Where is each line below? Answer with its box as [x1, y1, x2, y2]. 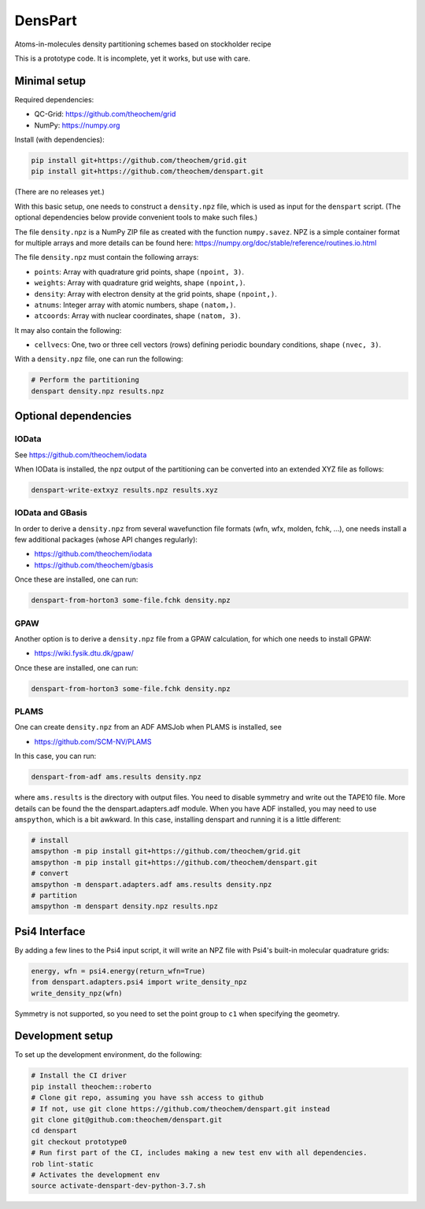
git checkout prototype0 [31, 1137, 128, 1146]
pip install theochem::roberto [31, 1082, 153, 1091]
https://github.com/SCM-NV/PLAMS [34, 737, 152, 746]
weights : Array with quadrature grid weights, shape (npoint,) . [34, 278, 246, 287]
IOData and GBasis [14, 508, 88, 519]
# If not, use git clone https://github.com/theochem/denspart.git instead [31, 1104, 331, 1113]
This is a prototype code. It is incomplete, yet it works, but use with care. [14, 54, 251, 63]
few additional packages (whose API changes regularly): [14, 535, 198, 545]
